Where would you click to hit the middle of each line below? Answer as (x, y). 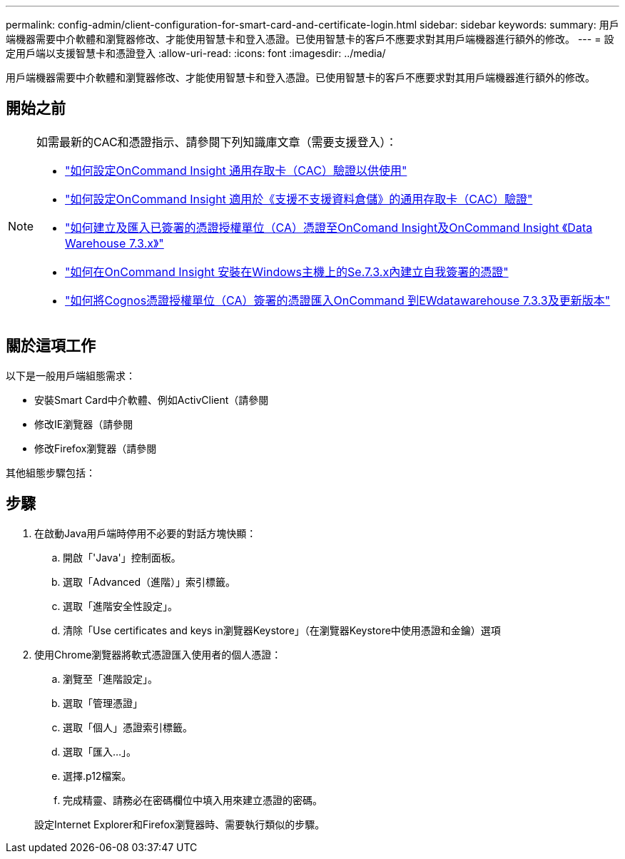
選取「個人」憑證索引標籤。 (128, 727)
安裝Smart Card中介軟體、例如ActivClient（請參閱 (152, 400)
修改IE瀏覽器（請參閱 (84, 424)
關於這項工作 (51, 346)
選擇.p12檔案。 (97, 776)
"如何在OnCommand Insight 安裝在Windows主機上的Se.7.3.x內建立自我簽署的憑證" (287, 271)
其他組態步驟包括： (51, 472)
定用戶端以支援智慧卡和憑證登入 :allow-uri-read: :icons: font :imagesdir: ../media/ (196, 53)
